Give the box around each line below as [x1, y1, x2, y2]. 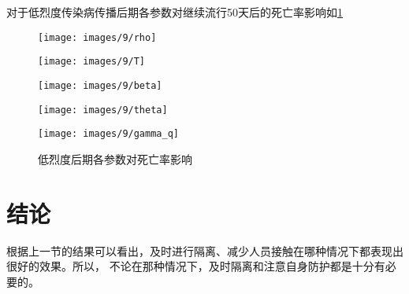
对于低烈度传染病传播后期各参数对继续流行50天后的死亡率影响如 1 [6, 4, 343, 20]
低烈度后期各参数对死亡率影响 [38, 150, 192, 167]
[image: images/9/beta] [38, 79, 162, 91]
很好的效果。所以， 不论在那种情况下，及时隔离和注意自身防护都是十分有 [6, 258, 385, 274]
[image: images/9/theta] [38, 104, 168, 116]
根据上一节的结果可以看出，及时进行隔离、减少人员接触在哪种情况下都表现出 [6, 242, 403, 259]
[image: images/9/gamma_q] [38, 128, 179, 140]
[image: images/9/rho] [38, 31, 157, 43]
